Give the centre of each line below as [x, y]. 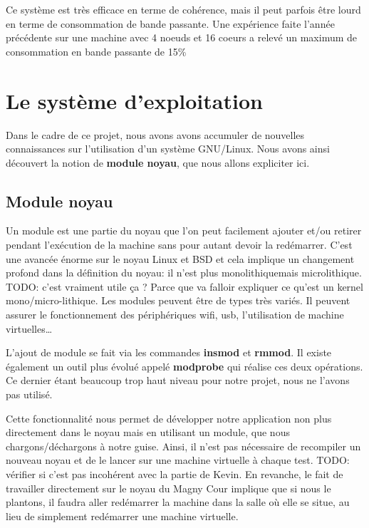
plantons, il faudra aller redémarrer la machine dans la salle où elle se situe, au [178, 502]
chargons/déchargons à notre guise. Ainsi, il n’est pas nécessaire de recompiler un [183, 446]
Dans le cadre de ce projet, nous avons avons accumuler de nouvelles [155, 134]
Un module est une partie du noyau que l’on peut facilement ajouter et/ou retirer [184, 231]
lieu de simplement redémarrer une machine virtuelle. [122, 516]
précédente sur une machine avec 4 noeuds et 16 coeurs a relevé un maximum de [182, 37]
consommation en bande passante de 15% [96, 51]
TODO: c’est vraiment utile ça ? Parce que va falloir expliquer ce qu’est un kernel [184, 286]
